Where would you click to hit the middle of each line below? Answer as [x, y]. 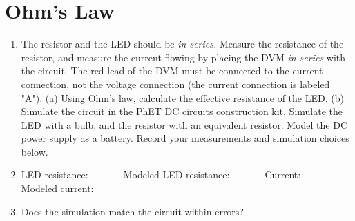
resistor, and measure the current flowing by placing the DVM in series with [183, 57]
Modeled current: [57, 188]
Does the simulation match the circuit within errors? [132, 211]
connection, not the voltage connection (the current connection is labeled [175, 84]
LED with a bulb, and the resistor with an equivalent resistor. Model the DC [184, 124]
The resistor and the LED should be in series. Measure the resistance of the [182, 44]
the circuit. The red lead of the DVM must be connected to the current [172, 71]
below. [35, 151]
